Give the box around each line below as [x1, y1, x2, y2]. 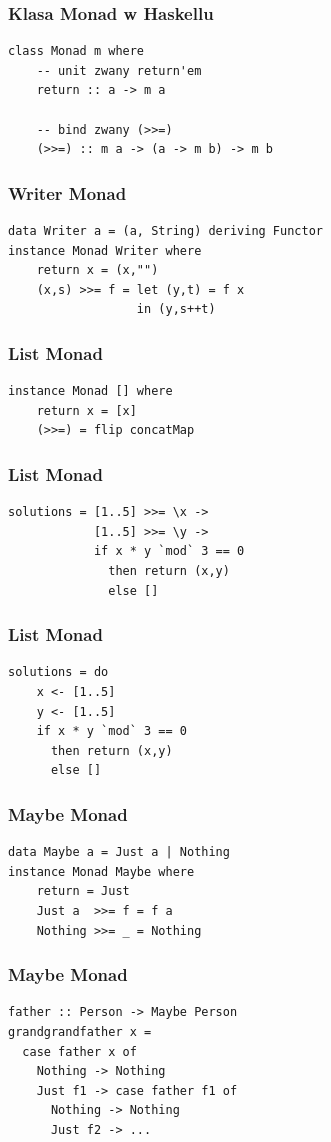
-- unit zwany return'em [36, 63, 202, 78]
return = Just [36, 884, 130, 899]
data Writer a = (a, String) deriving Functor [8, 224, 323, 238]
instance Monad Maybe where [8, 864, 195, 879]
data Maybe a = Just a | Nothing [8, 845, 230, 860]
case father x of [22, 1044, 137, 1059]
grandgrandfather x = [8, 1024, 152, 1039]
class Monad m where [8, 44, 145, 59]
